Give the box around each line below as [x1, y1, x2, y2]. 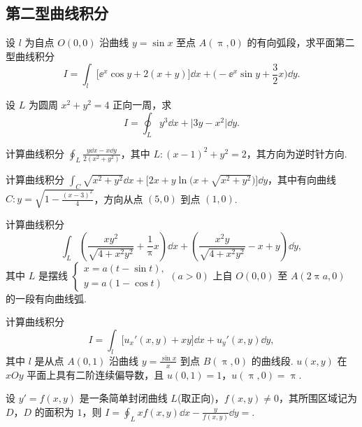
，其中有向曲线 [268, 171, 337, 186]
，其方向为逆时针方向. [246, 146, 347, 160]
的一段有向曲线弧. [6, 290, 87, 305]
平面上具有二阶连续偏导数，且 [27, 367, 164, 381]
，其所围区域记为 [278, 391, 357, 405]
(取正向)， [177, 391, 224, 405]
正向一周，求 [113, 97, 172, 112]
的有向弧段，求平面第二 [247, 35, 355, 50]
